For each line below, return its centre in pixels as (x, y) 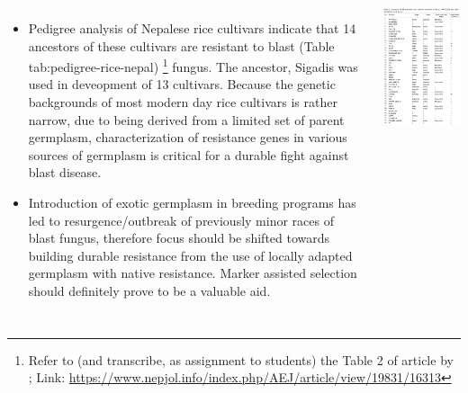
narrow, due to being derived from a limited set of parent (186, 119)
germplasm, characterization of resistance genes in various (188, 137)
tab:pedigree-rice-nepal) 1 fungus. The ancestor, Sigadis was (193, 65)
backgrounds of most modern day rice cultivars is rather (183, 102)
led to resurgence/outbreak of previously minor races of (181, 220)
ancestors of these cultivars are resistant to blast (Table (181, 45)
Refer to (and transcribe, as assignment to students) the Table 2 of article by (241, 359)
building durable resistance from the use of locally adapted (190, 255)
